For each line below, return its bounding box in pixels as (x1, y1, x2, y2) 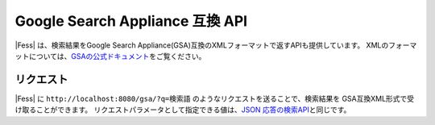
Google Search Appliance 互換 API (14, 12, 248, 30)
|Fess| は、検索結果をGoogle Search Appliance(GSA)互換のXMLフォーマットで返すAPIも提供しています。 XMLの (14, 40, 389, 50)
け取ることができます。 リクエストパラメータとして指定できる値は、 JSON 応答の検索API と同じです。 (14, 105, 351, 115)
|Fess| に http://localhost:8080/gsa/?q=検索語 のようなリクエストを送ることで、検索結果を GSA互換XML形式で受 (14, 94, 415, 103)
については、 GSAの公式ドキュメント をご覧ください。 (28, 51, 206, 60)
